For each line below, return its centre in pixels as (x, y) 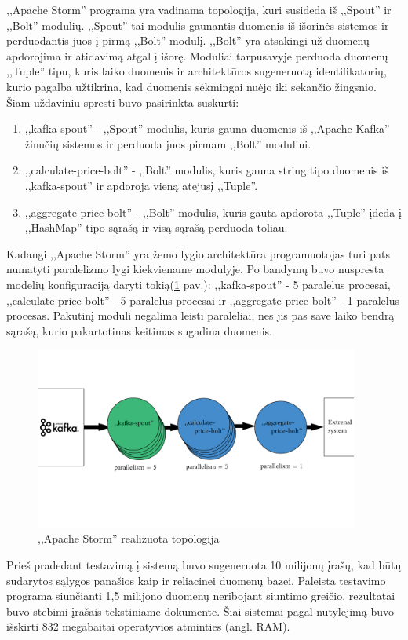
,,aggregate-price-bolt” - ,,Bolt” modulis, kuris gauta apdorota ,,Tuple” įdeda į (213, 212)
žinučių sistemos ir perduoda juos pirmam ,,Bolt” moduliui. (168, 143)
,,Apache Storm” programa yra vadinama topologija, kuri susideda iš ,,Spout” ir (199, 9)
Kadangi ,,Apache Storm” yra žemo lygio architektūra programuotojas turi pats (198, 253)
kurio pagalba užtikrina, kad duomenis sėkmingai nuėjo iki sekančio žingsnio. (191, 86)
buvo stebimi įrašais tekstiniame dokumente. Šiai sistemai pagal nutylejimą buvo (200, 611)
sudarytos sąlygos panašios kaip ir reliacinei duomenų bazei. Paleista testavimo (196, 580)
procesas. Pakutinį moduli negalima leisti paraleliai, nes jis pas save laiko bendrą (200, 315)
